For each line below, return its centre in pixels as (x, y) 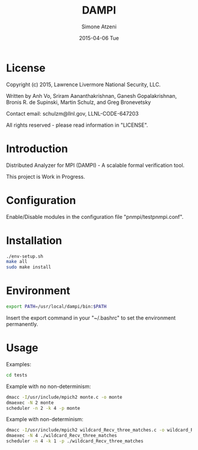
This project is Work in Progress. (46, 176)
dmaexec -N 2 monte (30, 403)
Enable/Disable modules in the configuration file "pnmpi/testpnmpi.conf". (95, 216)
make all (17, 262)
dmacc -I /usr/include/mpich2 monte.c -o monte (64, 397)
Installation (34, 240)
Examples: (19, 364)
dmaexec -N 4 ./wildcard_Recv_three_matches (62, 436)
